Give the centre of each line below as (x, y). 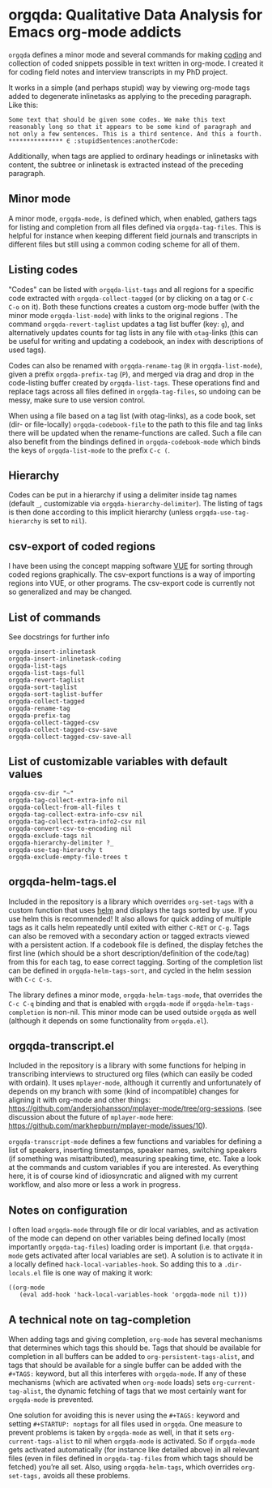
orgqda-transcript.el (62, 1046)
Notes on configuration (68, 1210)
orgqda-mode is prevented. (51, 1400)
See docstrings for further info (59, 637)
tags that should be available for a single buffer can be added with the (125, 1365)
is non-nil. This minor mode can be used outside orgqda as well (151, 1012)
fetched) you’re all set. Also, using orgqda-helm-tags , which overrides (124, 1467)
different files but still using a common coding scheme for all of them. (124, 244)
